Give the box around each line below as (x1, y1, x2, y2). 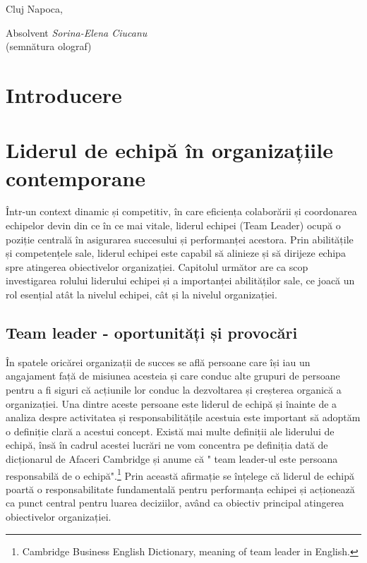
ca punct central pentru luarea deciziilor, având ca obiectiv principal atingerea (6, 495, 344, 510)
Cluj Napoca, (6, 1, 63, 16)
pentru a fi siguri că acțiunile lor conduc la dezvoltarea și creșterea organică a (6, 382, 342, 397)
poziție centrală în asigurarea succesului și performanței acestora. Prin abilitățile (6, 231, 354, 246)
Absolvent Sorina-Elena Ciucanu (6, 25, 148, 40)
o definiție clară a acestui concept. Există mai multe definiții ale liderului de (6, 423, 335, 438)
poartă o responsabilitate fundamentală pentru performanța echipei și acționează (6, 481, 355, 496)
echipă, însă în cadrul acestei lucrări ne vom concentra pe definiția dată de (6, 437, 328, 452)
